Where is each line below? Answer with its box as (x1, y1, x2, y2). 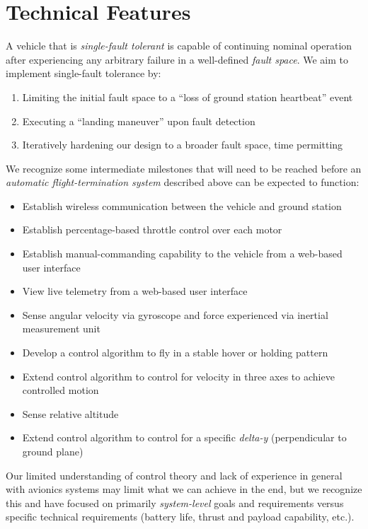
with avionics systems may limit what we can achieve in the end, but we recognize (6, 482, 362, 496)
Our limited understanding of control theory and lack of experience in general (6, 467, 343, 482)
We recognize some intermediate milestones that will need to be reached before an (6, 161, 362, 175)
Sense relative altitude (22, 406, 119, 421)
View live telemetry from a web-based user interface (22, 284, 248, 298)
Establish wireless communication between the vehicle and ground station (22, 198, 342, 213)
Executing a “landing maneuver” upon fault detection (22, 113, 255, 128)
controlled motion (22, 383, 99, 397)
